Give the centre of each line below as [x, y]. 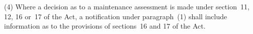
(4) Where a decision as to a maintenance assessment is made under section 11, [127, 6]
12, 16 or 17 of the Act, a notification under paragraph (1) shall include [116, 16]
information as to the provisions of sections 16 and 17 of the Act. [105, 26]
